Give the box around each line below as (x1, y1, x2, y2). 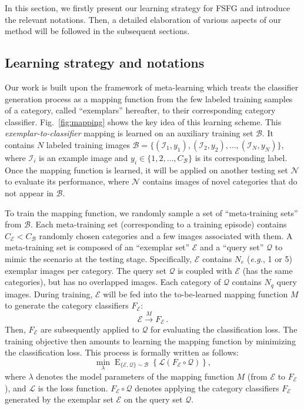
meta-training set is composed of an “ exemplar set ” (5, 241, 190, 253)
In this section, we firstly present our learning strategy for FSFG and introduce (5, 2, 290, 14)
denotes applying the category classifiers (135, 381, 279, 394)
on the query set (123, 393, 183, 405)
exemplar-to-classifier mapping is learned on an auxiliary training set (5, 127, 253, 139)
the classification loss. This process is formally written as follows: (5, 346, 239, 358)
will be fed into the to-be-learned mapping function (103, 287, 288, 300)
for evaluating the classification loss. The (151, 323, 298, 335)
